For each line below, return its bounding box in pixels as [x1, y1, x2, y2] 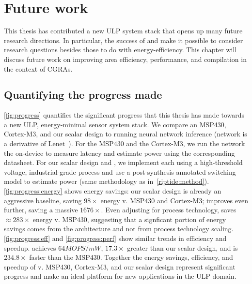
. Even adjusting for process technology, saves [101, 205, 236, 215]
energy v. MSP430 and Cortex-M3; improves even [100, 195, 248, 205]
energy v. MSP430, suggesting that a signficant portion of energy [32, 214, 226, 224]
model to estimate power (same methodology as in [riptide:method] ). [4, 176, 209, 186]
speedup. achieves [4, 242, 56, 253]
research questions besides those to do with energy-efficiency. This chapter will [4, 45, 237, 55]
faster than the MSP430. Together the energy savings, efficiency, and [29, 252, 233, 262]
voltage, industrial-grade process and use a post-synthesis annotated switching [4, 166, 236, 177]
